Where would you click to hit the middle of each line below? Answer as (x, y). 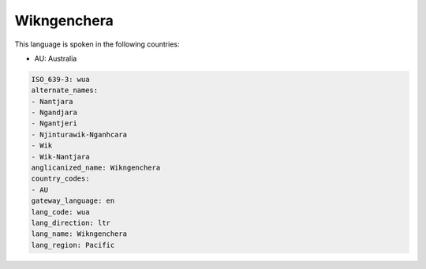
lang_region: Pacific (73, 245)
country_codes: (60, 179)
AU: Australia (56, 58)
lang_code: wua (60, 212)
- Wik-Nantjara (60, 157)
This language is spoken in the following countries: (97, 44)
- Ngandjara (54, 113)
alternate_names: (65, 90)
